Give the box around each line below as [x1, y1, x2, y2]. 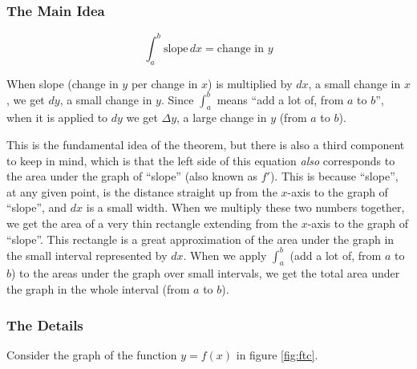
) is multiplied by [208, 75, 293, 91]
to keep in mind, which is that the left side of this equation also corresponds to [6, 152, 395, 168]
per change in [131, 75, 198, 91]
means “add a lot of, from [217, 91, 344, 107]
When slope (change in [6, 75, 119, 91]
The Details [6, 314, 83, 335]
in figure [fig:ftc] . [236, 346, 318, 363]
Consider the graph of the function [6, 346, 177, 363]
